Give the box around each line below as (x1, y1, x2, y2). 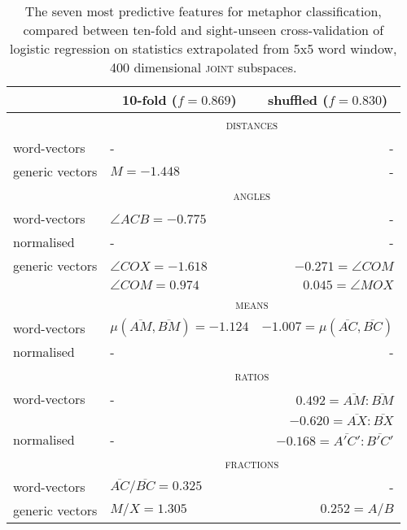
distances (225, 115, 278, 133)
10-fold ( (122, 90, 177, 109)
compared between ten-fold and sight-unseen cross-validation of (23, 20, 384, 39)
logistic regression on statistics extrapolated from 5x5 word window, (10, 39, 397, 58)
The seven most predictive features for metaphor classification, (24, 2, 382, 20)
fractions (225, 453, 279, 472)
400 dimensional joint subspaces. (110, 58, 297, 76)
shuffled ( (267, 90, 329, 109)
